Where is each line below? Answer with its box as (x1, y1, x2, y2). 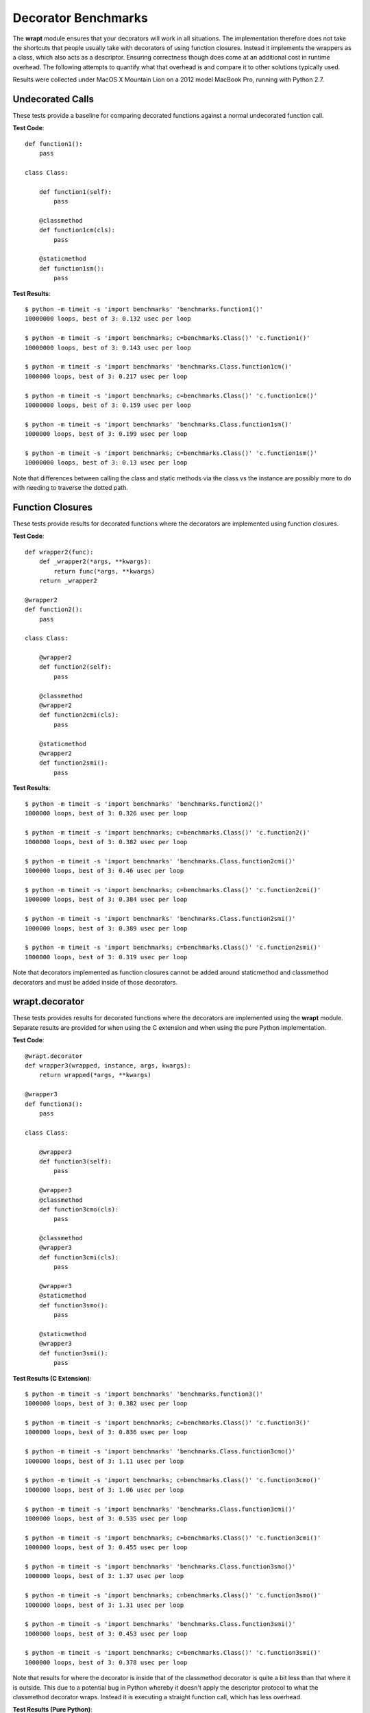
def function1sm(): (38, 264, 105, 272)
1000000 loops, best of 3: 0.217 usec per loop (25, 372, 188, 380)
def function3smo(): (38, 1301, 108, 1309)
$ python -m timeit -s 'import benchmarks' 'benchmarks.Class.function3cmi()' (25, 1505, 296, 1513)
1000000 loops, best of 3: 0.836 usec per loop (25, 1429, 188, 1436)
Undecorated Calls (12, 93, 94, 105)
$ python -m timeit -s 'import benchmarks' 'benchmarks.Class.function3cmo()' (25, 1448, 296, 1455)
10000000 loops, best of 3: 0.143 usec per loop (25, 343, 191, 352)
